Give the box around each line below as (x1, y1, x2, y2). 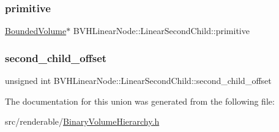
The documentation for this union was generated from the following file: (5, 94, 275, 107)
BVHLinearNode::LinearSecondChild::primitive (73, 24, 250, 37)
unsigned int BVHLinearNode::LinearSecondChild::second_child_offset (5, 74, 272, 87)
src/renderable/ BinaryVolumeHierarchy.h (5, 115, 160, 128)
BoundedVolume (5, 24, 67, 37)
